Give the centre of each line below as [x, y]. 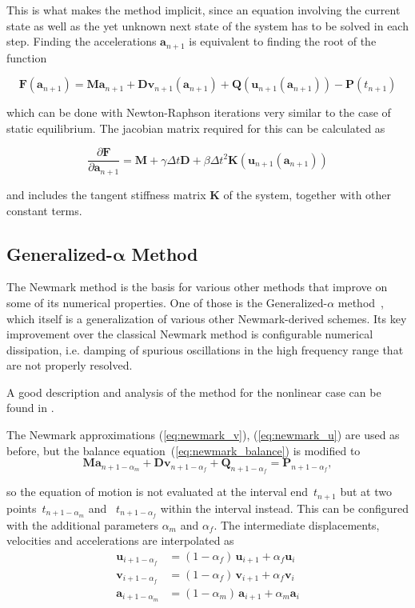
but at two [366, 492]
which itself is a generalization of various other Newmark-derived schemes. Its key [207, 318]
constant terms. [44, 210]
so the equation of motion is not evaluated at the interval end [158, 492]
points [22, 508]
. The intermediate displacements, [297, 524]
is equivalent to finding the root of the [283, 41]
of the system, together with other [307, 194]
